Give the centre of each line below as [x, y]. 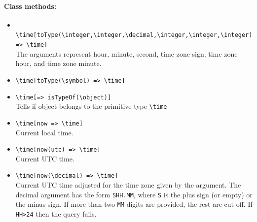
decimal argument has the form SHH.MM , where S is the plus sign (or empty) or [134, 194]
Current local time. [44, 132]
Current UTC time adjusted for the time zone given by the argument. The [128, 185]
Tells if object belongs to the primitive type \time [91, 106]
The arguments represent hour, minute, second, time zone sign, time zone [127, 53]
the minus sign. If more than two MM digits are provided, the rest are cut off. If [134, 204]
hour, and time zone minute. [58, 63]
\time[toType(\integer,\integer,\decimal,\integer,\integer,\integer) [134, 35]
